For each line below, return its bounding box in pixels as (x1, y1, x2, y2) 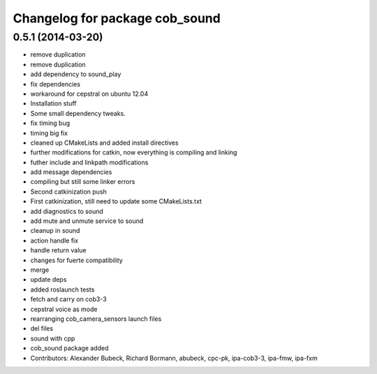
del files (30, 324, 54, 333)
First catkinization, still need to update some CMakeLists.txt (30, 197, 202, 206)
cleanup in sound (30, 226, 80, 235)
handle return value (30, 246, 87, 254)
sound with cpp (30, 334, 75, 343)
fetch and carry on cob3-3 (30, 295, 108, 303)
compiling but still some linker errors (30, 178, 135, 186)
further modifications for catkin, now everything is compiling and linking (30, 148, 237, 157)
